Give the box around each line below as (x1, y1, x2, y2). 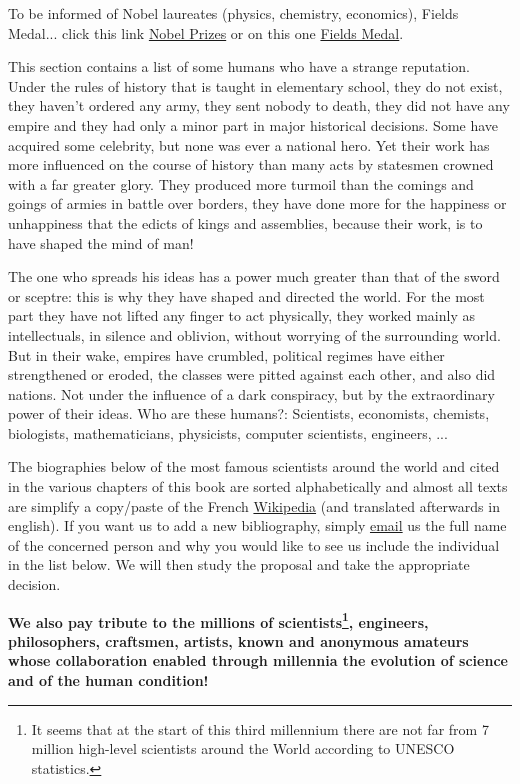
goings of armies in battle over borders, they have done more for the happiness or (8, 193, 507, 214)
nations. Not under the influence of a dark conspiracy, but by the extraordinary (8, 383, 495, 404)
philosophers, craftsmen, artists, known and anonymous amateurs (8, 630, 469, 651)
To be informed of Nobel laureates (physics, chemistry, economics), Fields (8, 3, 459, 23)
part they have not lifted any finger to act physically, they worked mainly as (8, 305, 475, 326)
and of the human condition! (8, 670, 209, 691)
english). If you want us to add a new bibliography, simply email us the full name (8, 515, 507, 536)
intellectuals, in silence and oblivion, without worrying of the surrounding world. (8, 324, 501, 345)
